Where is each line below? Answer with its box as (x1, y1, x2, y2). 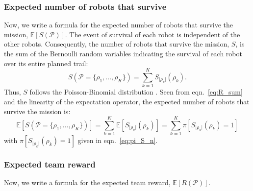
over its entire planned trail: (4, 58, 88, 68)
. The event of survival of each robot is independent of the (65, 29, 240, 39)
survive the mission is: (4, 106, 71, 116)
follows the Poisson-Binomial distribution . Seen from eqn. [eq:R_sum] (29, 87, 243, 97)
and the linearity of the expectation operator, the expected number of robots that (4, 96, 250, 106)
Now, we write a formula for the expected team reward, (4, 177, 171, 188)
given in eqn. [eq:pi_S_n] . (77, 135, 158, 145)
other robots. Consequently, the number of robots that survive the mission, (4, 39, 229, 49)
